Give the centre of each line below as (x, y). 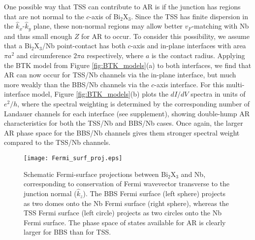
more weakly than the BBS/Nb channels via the (77, 84)
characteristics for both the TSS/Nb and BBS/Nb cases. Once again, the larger (124, 123)
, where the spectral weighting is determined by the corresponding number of (134, 104)
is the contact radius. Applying (198, 55)
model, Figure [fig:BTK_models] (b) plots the (100, 94)
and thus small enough (38, 36)
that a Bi (18, 46)
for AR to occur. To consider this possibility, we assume (165, 36)
